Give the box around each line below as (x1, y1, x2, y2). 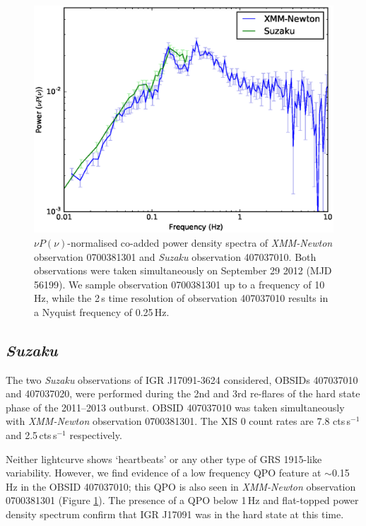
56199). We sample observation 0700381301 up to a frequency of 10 (34, 276, 325, 291)
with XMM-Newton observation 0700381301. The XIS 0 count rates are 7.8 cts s (6, 414, 351, 428)
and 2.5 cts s (6, 428, 57, 443)
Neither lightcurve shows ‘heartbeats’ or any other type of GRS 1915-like (6, 451, 322, 466)
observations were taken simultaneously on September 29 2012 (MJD (34, 263, 332, 278)
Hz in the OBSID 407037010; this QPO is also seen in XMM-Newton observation (6, 479, 356, 493)
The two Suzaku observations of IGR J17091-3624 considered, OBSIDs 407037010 (6, 372, 358, 387)
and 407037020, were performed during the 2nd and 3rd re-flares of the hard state (6, 386, 360, 401)
